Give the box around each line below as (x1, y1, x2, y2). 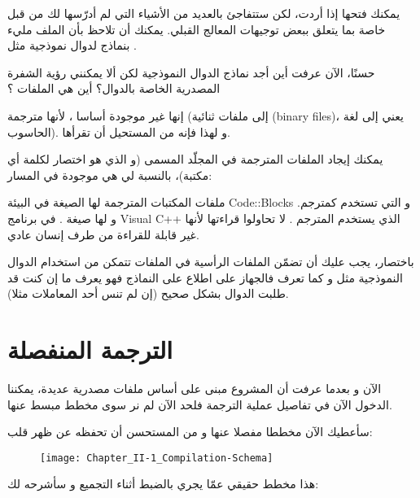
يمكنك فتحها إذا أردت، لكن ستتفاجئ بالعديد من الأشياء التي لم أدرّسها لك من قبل (7, 5, 400, 21)
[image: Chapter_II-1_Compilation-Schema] (40, 452, 273, 464)
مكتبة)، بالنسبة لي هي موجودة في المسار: (7, 166, 212, 183)
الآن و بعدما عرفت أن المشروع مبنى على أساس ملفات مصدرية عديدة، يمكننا (7, 380, 382, 397)
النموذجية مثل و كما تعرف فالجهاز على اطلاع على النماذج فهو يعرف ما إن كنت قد (7, 269, 403, 286)
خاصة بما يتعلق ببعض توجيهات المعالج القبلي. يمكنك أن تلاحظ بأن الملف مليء (7, 20, 386, 37)
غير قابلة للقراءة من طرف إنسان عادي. (7, 225, 199, 242)
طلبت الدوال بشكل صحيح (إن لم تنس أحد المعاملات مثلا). (7, 285, 289, 302)
